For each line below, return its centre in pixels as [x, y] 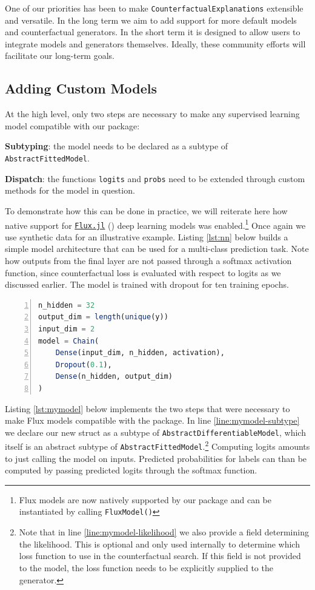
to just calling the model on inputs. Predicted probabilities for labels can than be [156, 458]
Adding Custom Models [81, 88]
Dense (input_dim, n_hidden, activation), [140, 353]
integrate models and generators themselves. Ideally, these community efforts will [155, 43]
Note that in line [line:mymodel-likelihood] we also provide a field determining [164, 532]
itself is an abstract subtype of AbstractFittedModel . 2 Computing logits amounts [157, 446]
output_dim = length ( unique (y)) [103, 317]
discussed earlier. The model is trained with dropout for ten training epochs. [147, 284]
